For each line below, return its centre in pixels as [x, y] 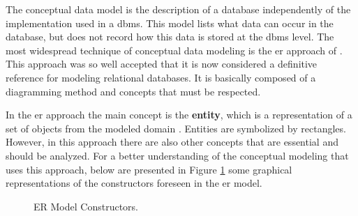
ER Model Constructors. [86, 206]
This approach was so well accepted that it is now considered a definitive [162, 64]
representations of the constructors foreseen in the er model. [134, 183]
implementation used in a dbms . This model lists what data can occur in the [170, 23]
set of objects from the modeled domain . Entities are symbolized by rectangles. [176, 128]
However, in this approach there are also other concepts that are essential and [172, 142]
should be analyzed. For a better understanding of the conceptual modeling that [177, 155]
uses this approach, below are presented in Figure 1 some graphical [149, 169]
